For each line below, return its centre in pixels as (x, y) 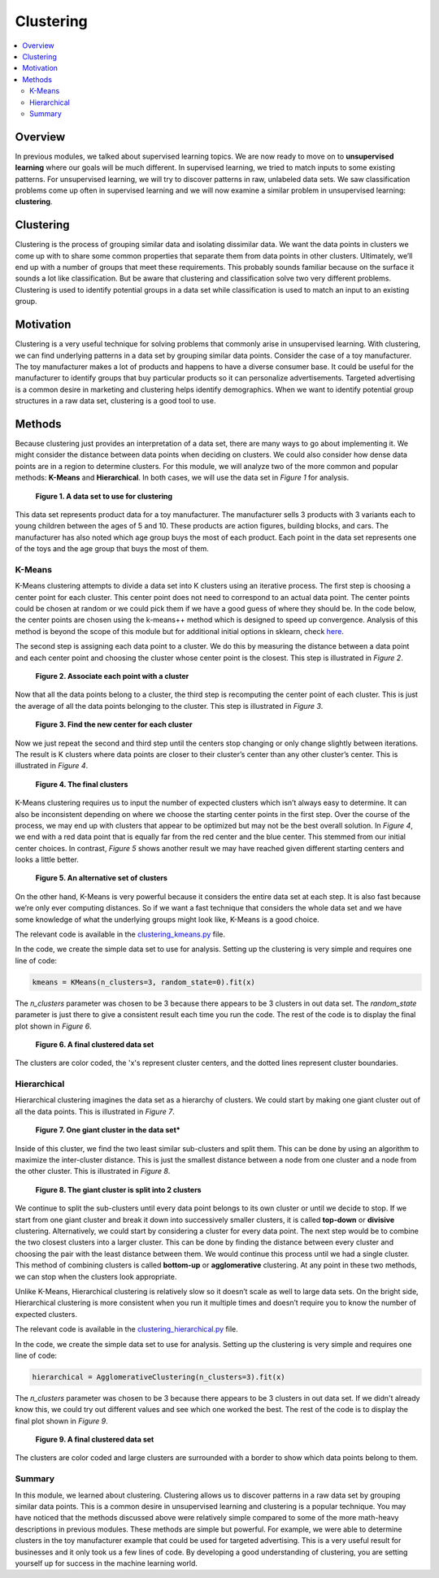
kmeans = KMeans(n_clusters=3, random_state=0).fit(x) (143, 982)
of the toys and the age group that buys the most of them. (112, 549)
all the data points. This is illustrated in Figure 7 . (95, 1111)
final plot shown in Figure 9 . (62, 1421)
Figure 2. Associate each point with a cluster (112, 676)
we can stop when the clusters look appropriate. (96, 1276)
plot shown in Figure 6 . (54, 1026)
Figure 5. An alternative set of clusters (102, 878)
